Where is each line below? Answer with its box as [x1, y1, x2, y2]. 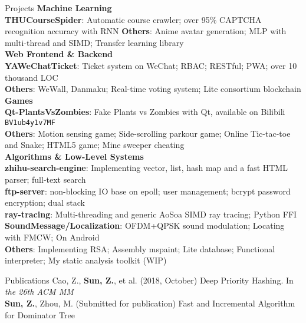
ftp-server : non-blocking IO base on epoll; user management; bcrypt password [5, 184, 291, 197]
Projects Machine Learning [5, 2, 112, 14]
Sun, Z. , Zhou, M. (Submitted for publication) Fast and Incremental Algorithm [5, 296, 295, 309]
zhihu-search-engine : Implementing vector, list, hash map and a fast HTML [5, 161, 288, 174]
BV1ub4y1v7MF [5, 118, 55, 127]
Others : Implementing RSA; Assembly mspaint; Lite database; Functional [5, 242, 275, 255]
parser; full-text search [5, 173, 86, 185]
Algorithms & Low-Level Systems [5, 150, 144, 162]
